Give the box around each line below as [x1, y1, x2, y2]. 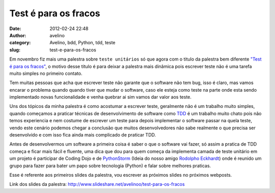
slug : [9, 46, 20, 53]
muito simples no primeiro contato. [9, 70, 82, 76]
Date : [9, 25, 21, 32]
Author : [9, 32, 26, 38]
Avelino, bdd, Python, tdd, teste [49, 40, 116, 46]
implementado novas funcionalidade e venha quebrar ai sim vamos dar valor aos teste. [9, 94, 192, 100]
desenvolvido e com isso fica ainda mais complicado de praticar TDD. [9, 132, 156, 138]
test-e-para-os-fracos [49, 46, 96, 53]
